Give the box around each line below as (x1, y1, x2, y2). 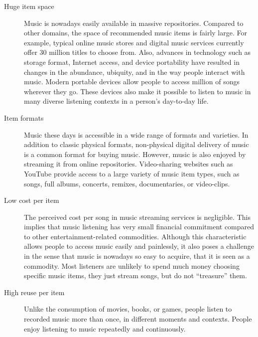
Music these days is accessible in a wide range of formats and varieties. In (24, 129, 249, 140)
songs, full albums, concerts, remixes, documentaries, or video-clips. (24, 178, 230, 188)
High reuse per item (4, 287, 65, 297)
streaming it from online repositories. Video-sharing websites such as (24, 159, 233, 169)
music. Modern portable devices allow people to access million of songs (24, 76, 240, 87)
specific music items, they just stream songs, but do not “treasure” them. (24, 270, 247, 281)
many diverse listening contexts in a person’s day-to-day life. (24, 96, 209, 106)
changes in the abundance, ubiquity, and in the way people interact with (24, 66, 245, 77)
